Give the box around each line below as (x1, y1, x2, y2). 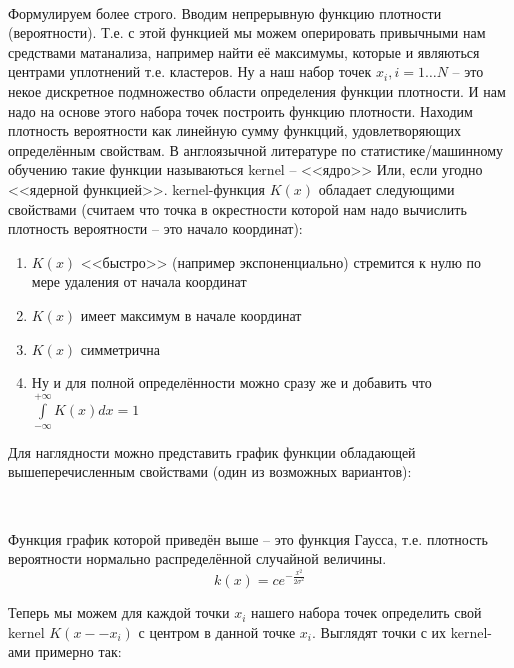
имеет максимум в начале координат (80, 304, 302, 325)
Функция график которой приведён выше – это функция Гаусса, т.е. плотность (8, 528, 488, 549)
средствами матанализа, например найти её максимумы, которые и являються (8, 41, 480, 62)
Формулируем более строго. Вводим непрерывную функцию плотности (8, 2, 442, 23)
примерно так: (35, 641, 122, 662)
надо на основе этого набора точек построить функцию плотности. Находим (8, 100, 473, 121)
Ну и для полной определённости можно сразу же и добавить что (31, 372, 432, 393)
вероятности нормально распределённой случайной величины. (8, 548, 387, 569)
